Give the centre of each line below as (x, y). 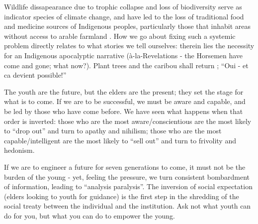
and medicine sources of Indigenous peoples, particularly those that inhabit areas (128, 26)
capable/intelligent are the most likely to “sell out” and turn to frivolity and (120, 140)
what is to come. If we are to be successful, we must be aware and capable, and (125, 101)
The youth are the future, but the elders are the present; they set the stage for (124, 91)
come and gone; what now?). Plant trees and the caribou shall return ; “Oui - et (126, 65)
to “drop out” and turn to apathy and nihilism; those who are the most (113, 131)
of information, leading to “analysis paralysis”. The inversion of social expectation (128, 186)
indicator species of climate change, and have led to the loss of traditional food (124, 16)
